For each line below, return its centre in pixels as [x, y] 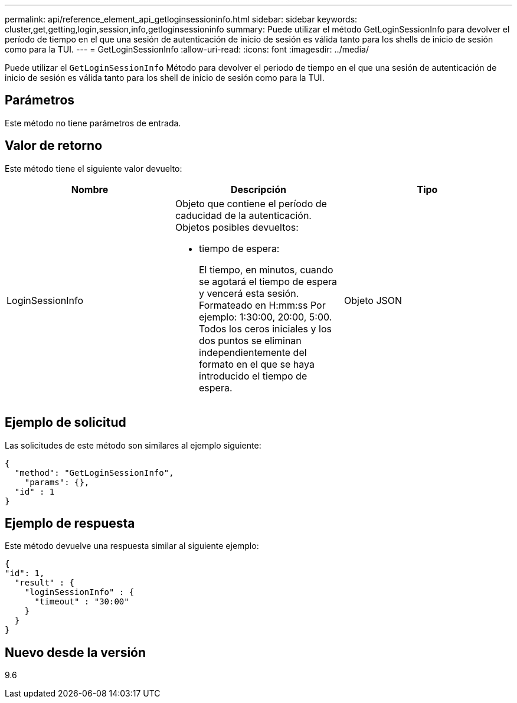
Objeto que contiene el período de [251, 203]
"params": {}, [57, 482]
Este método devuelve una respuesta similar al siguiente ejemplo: [132, 546]
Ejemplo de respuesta [70, 523]
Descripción [258, 189]
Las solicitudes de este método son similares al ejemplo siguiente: [133, 445]
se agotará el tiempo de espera [268, 281]
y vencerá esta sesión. [249, 293]
